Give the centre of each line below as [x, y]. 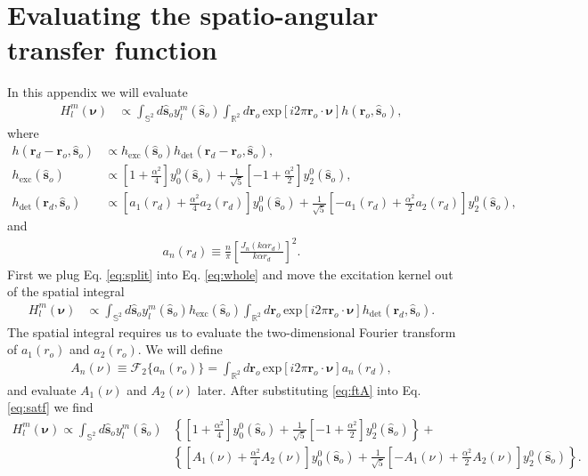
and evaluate [42, 389]
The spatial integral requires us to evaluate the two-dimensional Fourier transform [232, 331]
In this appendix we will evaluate [98, 92]
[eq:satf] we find [50, 407]
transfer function [112, 49]
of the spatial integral [66, 291]
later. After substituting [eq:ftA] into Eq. [309, 389]
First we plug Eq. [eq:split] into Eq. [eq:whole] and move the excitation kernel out [230, 274]
